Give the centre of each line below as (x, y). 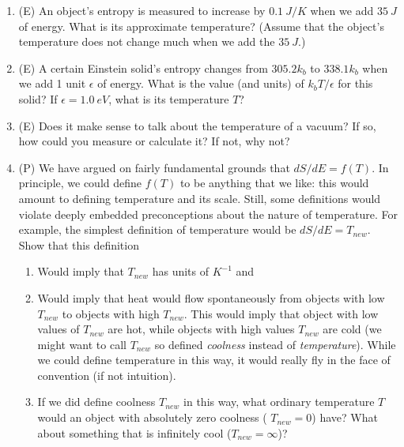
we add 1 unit (52, 83)
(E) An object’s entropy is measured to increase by (142, 10)
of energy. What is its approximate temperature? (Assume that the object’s (201, 26)
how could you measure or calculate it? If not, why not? (154, 141)
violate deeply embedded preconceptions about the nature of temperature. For (208, 214)
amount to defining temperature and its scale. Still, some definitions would (200, 198)
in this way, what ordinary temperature (279, 402)
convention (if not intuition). (107, 375)
